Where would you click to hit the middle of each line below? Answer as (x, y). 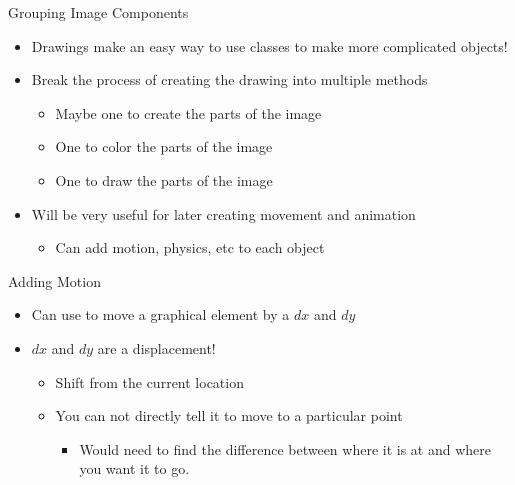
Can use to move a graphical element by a (160, 314)
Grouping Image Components (98, 12)
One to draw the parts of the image (164, 179)
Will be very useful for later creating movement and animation (223, 213)
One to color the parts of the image (164, 146)
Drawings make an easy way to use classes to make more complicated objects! (269, 45)
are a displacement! (156, 347)
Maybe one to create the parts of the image (188, 112)
